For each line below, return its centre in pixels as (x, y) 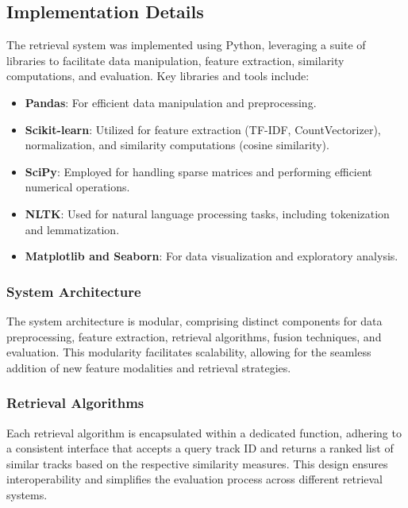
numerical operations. (77, 187)
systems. (27, 494)
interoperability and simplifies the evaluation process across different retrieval (195, 479)
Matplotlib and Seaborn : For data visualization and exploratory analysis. (212, 256)
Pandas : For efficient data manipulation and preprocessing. (171, 102)
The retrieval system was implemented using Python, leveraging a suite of (186, 45)
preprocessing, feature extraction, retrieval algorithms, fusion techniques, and (194, 336)
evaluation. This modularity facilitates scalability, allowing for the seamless (189, 352)
